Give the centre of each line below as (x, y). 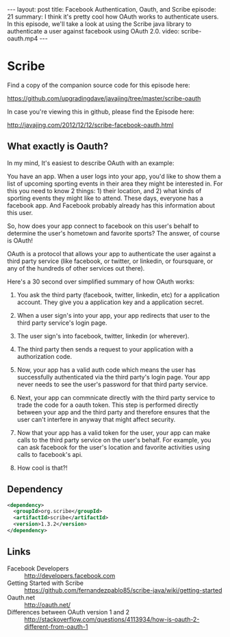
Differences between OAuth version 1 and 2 (68, 612)
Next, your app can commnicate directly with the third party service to (116, 397)
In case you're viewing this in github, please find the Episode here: (101, 112)
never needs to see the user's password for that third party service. (112, 384)
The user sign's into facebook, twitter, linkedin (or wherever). (103, 336)
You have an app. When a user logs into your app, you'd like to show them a (114, 176)
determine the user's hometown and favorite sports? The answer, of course (114, 233)
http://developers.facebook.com (70, 575)
